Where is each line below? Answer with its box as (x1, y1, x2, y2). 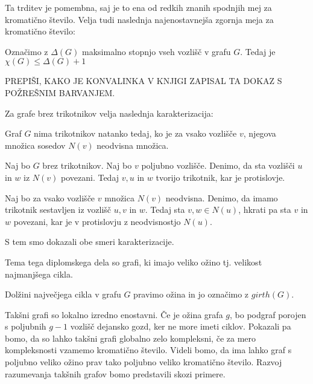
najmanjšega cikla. (5, 267, 73, 280)
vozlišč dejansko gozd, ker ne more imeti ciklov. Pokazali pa (70, 320, 291, 333)
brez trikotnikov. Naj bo (42, 159, 132, 172)
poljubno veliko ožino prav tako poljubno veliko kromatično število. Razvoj (5, 356, 282, 368)
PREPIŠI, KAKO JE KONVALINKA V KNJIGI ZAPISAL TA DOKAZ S (5, 74, 282, 87)
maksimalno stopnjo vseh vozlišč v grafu (82, 45, 231, 57)
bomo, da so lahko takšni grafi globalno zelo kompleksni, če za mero (5, 331, 256, 344)
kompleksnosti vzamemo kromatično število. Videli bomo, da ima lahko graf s (5, 343, 292, 356)
